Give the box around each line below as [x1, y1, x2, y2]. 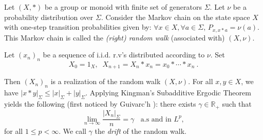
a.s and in [140, 115, 172, 123]
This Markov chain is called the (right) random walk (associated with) [4, 32, 225, 43]
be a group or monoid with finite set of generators [45, 2, 202, 12]
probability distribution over [4, 11, 93, 22]
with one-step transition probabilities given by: [4, 22, 152, 32]
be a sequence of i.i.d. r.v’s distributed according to [43, 49, 205, 60]
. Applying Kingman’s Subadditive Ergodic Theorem [85, 87, 251, 98]
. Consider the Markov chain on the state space [101, 11, 250, 22]
